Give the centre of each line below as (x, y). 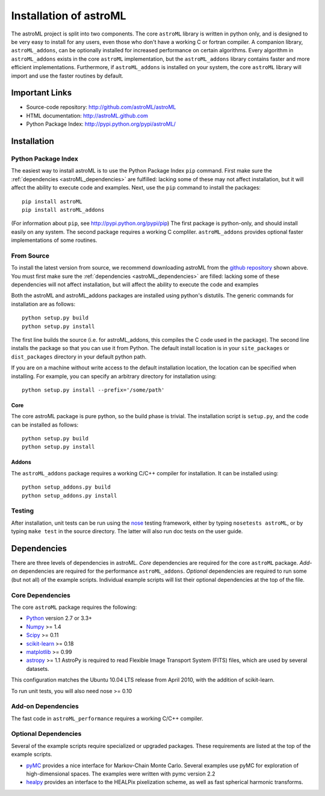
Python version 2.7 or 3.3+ (59, 618)
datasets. (38, 668)
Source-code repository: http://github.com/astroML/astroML (101, 107)
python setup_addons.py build (67, 487)
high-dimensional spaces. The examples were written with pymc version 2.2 (121, 774)
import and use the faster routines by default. (67, 76)
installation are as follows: (43, 304)
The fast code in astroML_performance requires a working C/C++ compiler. (107, 718)
